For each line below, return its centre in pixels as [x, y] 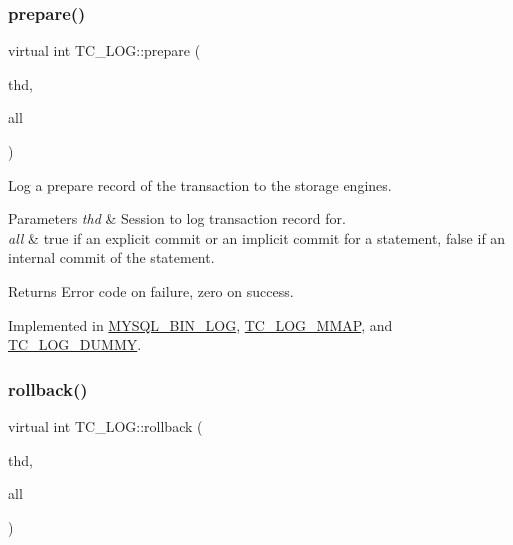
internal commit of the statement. [111, 257]
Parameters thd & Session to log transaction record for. [177, 218]
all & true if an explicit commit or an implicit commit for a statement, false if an [257, 237]
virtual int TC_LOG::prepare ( [104, 50]
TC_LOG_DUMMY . [75, 344]
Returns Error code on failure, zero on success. [151, 290]
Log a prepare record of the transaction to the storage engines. [200, 184]
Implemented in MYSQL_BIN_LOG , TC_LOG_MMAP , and [200, 324]
